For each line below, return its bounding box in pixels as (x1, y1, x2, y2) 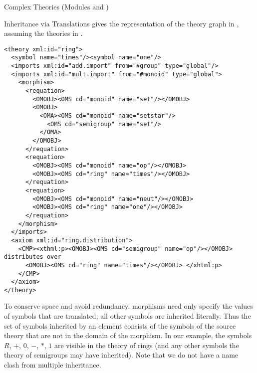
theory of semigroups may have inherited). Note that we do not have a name (4, 350, 239, 360)
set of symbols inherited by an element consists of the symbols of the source (4, 320, 236, 331)
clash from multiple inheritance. (4, 360, 101, 370)
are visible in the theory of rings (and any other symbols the (54, 340, 239, 350)
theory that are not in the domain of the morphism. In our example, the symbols (4, 330, 252, 341)
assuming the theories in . (4, 28, 83, 38)
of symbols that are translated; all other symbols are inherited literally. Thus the (4, 311, 251, 321)
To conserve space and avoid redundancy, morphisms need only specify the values (4, 301, 253, 311)
